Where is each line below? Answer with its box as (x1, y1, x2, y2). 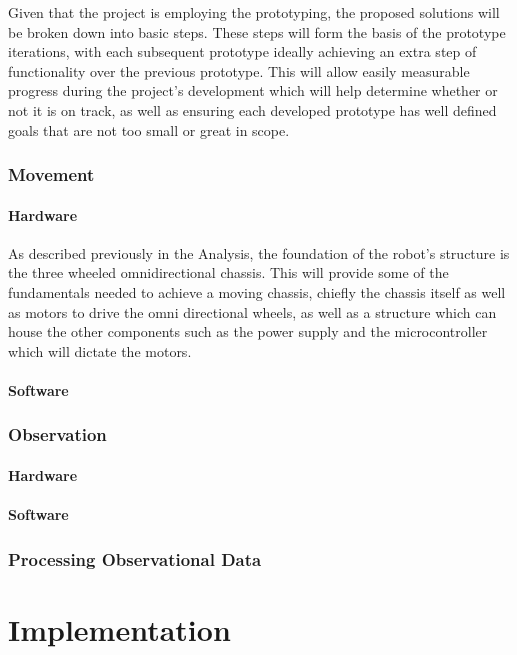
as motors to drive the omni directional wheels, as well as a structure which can (8, 301, 497, 322)
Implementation (8, 608, 231, 649)
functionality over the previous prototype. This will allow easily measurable (8, 60, 470, 81)
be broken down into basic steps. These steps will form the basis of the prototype (8, 21, 506, 42)
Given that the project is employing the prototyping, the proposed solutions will (8, 2, 500, 22)
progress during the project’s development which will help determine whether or (8, 80, 498, 101)
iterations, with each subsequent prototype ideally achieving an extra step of (8, 41, 477, 62)
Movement (8, 162, 95, 187)
